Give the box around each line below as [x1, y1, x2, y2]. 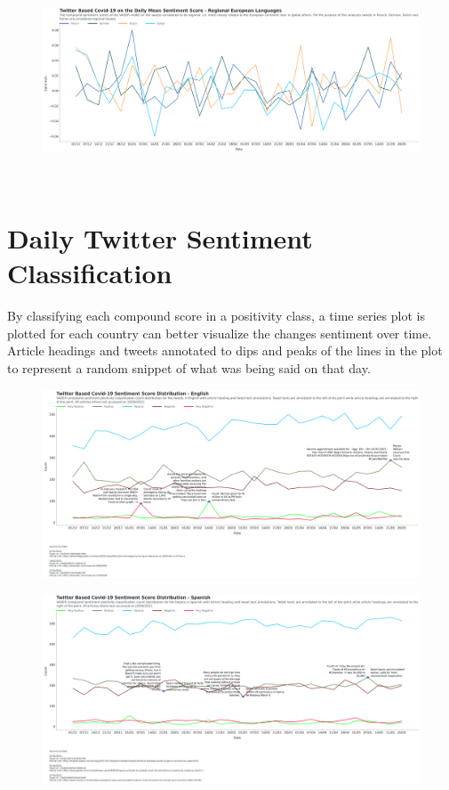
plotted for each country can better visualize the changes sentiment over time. [7, 323, 432, 342]
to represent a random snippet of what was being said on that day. [7, 359, 371, 377]
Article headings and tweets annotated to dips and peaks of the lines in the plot [7, 341, 443, 360]
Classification [7, 255, 172, 291]
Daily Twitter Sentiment [7, 220, 313, 257]
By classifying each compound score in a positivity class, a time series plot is [7, 306, 425, 325]
